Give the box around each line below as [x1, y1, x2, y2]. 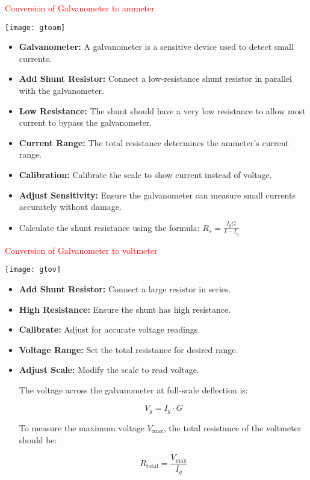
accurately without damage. [19, 200, 122, 213]
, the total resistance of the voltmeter [163, 422, 302, 434]
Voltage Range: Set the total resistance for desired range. [19, 343, 238, 355]
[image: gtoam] [5, 23, 66, 32]
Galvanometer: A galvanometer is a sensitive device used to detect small [19, 40, 294, 53]
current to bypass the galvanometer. [19, 116, 152, 129]
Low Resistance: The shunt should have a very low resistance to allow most [19, 104, 306, 117]
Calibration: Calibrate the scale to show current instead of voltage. [19, 168, 272, 180]
